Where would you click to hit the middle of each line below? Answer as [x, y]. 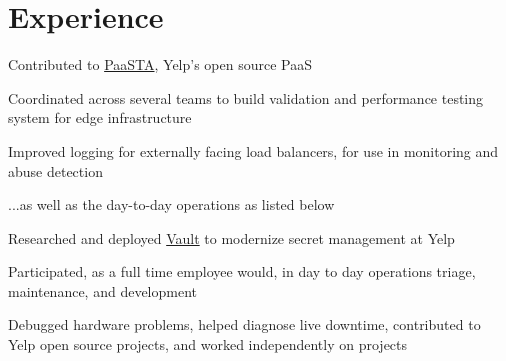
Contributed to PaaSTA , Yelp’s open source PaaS [160, 64]
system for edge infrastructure [100, 117]
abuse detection [55, 170]
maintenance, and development [102, 290]
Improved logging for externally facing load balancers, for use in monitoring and [253, 150]
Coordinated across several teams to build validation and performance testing [246, 97]
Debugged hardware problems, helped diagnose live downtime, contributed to [244, 324]
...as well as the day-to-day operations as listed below [171, 204]
